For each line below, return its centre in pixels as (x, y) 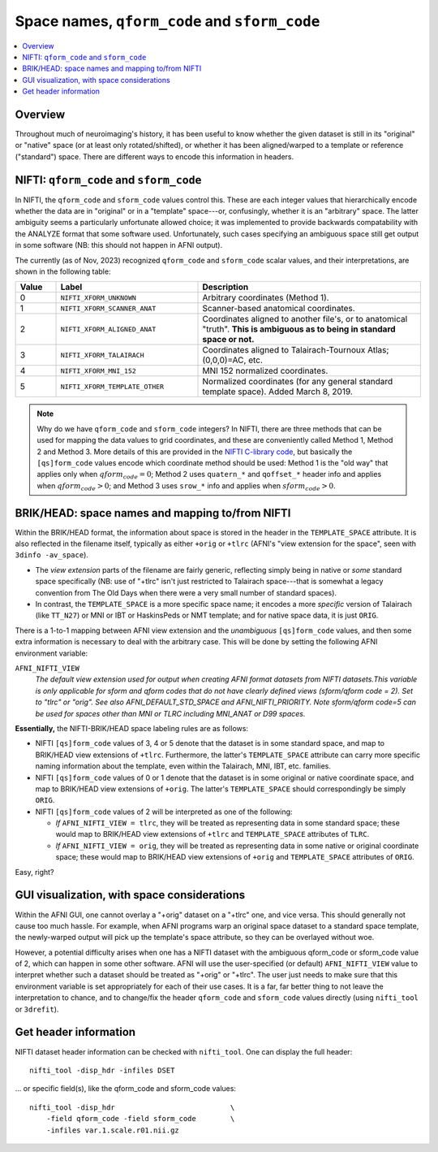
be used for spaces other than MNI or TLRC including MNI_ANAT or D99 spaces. (170, 713)
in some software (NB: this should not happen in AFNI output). (119, 245)
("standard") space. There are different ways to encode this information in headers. (155, 156)
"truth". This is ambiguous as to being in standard (299, 329)
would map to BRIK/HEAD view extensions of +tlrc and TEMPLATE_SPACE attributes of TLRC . (213, 834)
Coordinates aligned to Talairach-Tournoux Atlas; (296, 350)
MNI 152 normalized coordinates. (265, 371)
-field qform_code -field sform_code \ (140, 1119)
